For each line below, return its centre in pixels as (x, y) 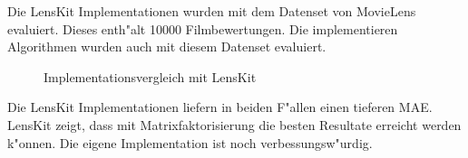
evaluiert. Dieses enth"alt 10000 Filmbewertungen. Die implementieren (203, 28)
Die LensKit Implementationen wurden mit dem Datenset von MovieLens (212, 11)
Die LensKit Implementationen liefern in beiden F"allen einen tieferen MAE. (220, 107)
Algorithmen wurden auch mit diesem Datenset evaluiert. (167, 46)
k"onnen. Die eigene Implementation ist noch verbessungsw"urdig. (190, 142)
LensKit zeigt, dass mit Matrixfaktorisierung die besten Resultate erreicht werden (234, 124)
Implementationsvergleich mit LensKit (150, 76)
